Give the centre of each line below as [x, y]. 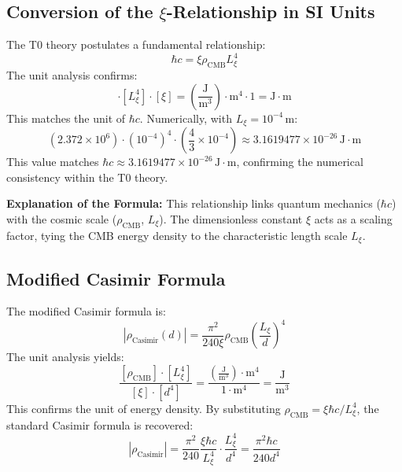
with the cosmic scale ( [62, 218]
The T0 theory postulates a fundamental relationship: [136, 44]
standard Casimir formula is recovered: [100, 424]
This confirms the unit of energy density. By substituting [144, 408]
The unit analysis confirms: [72, 75]
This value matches [53, 162]
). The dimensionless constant [231, 218]
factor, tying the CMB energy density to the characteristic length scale [177, 235]
